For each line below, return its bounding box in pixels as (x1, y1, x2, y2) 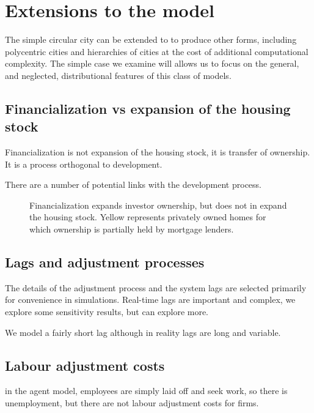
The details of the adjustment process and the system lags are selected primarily (5, 281, 307, 294)
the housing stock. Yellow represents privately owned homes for (29, 210, 266, 223)
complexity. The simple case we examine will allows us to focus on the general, (5, 57, 299, 70)
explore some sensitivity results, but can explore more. (5, 305, 209, 318)
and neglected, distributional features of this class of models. (5, 69, 232, 81)
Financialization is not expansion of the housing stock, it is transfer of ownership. (5, 146, 310, 158)
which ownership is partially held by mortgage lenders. (29, 223, 234, 236)
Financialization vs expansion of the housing (5, 99, 291, 117)
